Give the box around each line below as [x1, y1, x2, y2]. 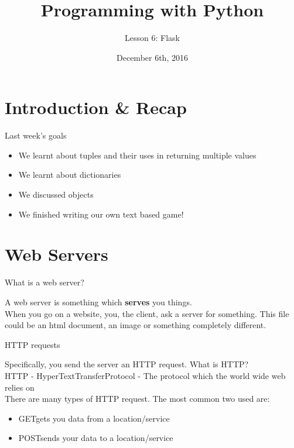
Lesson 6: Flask [125, 32, 180, 44]
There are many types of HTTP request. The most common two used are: [5, 392, 270, 405]
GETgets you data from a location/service [18, 412, 170, 424]
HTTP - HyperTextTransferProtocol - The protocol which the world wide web [5, 369, 286, 381]
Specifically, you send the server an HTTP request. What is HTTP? [5, 358, 249, 370]
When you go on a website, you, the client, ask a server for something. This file [5, 307, 289, 319]
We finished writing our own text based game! [18, 208, 184, 220]
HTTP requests [5, 338, 60, 350]
